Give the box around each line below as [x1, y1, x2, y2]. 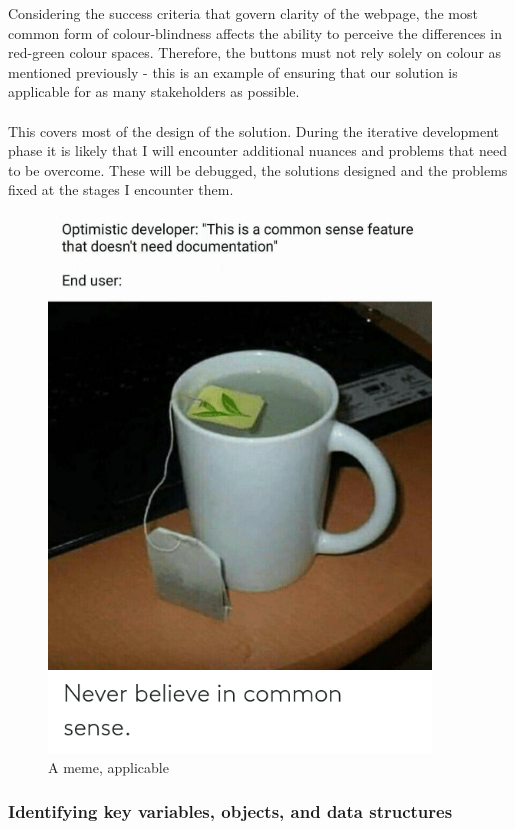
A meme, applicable [48, 756, 169, 777]
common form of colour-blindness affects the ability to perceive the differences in [8, 22, 502, 43]
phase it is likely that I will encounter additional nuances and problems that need [8, 140, 507, 161]
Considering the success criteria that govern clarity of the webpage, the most [8, 3, 478, 23]
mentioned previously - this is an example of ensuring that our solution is [8, 61, 458, 82]
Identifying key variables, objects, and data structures [8, 799, 453, 824]
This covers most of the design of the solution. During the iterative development [8, 120, 500, 141]
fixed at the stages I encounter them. [8, 179, 234, 200]
